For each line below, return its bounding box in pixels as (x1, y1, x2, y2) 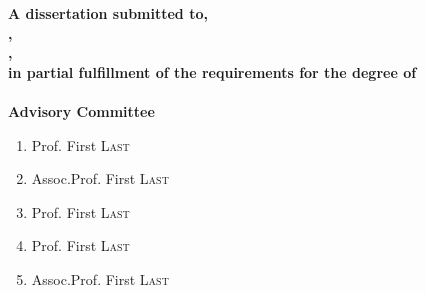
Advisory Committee (8, 100, 155, 121)
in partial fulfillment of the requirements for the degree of (8, 61, 417, 82)
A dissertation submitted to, (8, 3, 208, 23)
